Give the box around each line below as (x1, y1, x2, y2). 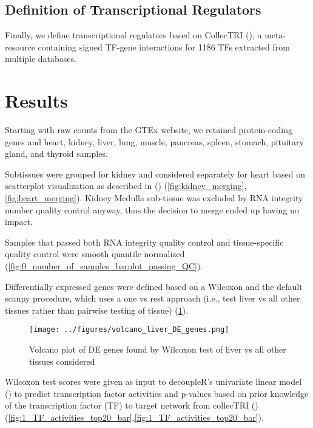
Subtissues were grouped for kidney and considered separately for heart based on (5, 167, 306, 180)
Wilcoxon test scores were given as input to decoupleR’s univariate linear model (5, 375, 302, 388)
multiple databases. (5, 52, 76, 65)
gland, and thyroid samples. (5, 147, 108, 160)
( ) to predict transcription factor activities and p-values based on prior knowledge (5, 387, 309, 399)
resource (5, 40, 35, 53)
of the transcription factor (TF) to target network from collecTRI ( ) (5, 399, 258, 412)
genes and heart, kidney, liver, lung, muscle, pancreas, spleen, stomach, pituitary (5, 135, 304, 148)
